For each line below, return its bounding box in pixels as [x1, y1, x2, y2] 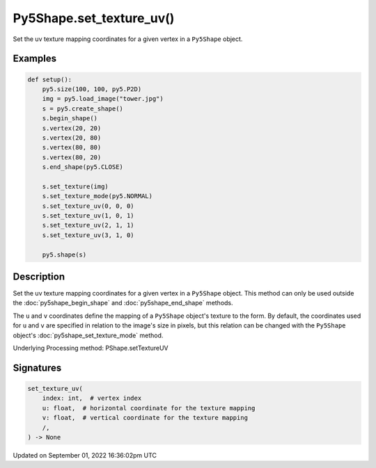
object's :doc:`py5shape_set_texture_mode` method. [13, 331, 164, 339]
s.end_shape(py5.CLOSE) [42, 163, 123, 171]
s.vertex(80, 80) [42, 143, 102, 152]
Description [13, 271, 65, 282]
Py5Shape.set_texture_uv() [13, 10, 175, 26]
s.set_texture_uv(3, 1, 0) [42, 231, 135, 239]
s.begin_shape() [42, 115, 97, 122]
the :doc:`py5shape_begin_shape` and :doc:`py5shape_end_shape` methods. [13, 299, 233, 307]
